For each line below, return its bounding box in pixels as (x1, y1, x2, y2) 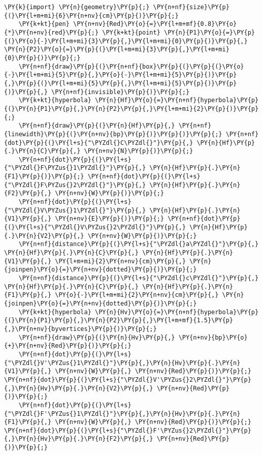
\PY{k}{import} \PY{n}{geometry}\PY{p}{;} (4, 4, 150, 11)
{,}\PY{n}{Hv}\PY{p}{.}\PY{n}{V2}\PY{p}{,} (4, 384, 153, 392)
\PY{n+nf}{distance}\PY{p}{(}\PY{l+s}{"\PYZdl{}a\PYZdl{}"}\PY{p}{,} (18, 240, 259, 248)
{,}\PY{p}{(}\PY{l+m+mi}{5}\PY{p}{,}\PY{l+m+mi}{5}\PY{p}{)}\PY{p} (4, 79, 237, 87)
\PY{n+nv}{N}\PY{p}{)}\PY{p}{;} (84, 147, 193, 155)
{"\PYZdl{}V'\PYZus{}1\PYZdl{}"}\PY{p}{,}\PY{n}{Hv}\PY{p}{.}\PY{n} (4, 359, 241, 367)
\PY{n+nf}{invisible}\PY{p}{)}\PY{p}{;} (51, 88, 190, 96)
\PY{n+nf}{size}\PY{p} (153, 4, 230, 11)
